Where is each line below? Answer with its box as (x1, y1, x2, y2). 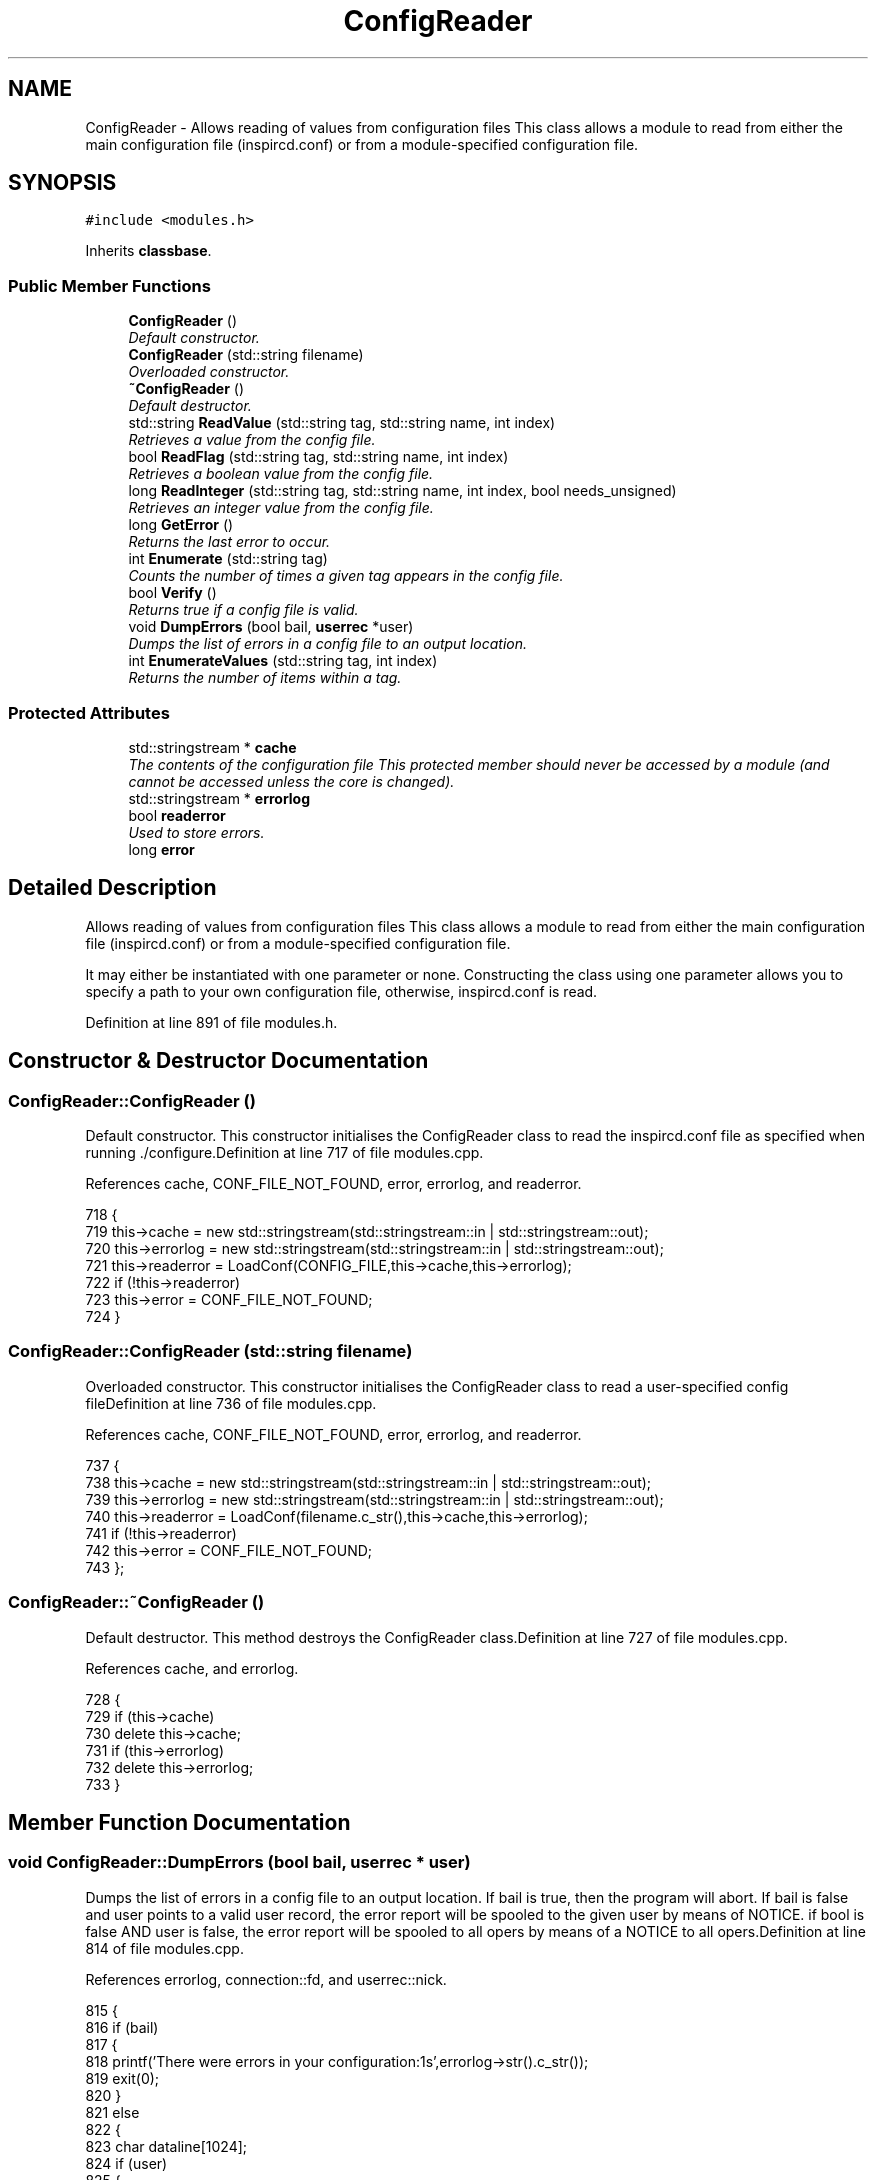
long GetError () (128, 516, 234, 534)
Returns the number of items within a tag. (128, 669, 402, 687)
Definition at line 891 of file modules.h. (85, 1013, 338, 1031)
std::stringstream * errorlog (128, 789, 311, 807)
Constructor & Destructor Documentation (8, 1048, 429, 1074)
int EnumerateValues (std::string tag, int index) (128, 652, 438, 670)
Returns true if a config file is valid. (128, 601, 359, 619)
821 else (85, 2103, 140, 2121)
